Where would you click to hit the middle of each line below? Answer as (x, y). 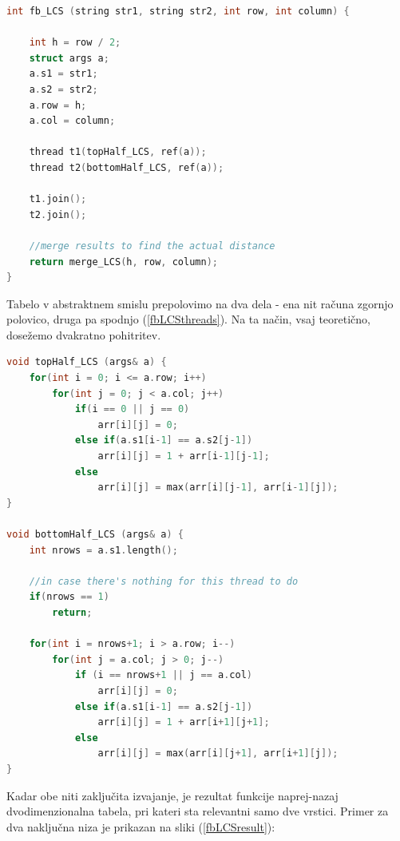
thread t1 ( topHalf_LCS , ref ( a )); (118, 152)
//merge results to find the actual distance (152, 246)
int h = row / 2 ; (75, 43)
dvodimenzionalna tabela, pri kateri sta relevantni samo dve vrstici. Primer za (198, 811)
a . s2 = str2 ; (63, 89)
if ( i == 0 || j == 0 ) (132, 409)
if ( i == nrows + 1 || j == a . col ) (163, 675)
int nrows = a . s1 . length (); (103, 550)
